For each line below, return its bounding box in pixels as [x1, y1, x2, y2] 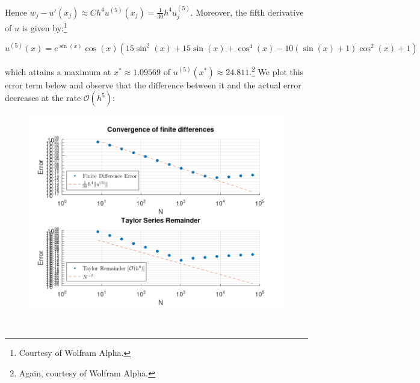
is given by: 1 [22, 20, 67, 34]
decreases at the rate [5, 91, 81, 104]
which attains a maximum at [5, 65, 111, 78]
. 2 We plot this [249, 63, 304, 78]
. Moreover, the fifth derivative [190, 5, 304, 18]
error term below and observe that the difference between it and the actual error [5, 78, 301, 91]
